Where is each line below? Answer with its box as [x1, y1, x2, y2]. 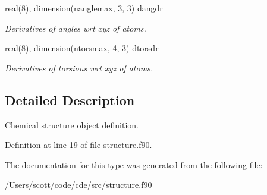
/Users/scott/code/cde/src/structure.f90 [5, 178, 152, 191]
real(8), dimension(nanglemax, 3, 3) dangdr [5, 2, 163, 14]
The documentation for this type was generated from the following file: [5, 158, 263, 171]
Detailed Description [5, 90, 135, 109]
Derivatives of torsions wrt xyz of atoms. [5, 61, 153, 74]
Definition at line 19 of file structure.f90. [5, 139, 152, 151]
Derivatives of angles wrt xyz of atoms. [5, 21, 146, 34]
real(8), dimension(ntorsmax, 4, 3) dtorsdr [5, 42, 159, 54]
